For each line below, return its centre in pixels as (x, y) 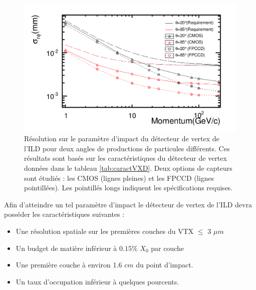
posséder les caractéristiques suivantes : (64, 214)
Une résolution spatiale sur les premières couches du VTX (105, 231)
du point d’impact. (165, 265)
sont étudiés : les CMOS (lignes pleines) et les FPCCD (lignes (119, 178)
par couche (167, 248)
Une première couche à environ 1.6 (69, 265)
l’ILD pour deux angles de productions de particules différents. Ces (127, 148)
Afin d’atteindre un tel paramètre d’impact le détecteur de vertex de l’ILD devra (128, 204)
